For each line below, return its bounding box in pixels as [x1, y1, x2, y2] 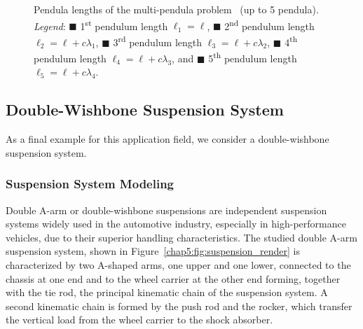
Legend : [34, 18, 66, 33]
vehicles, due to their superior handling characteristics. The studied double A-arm [6, 230, 357, 244]
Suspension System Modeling [6, 175, 174, 192]
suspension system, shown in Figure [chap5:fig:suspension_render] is [6, 244, 300, 258]
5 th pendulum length [208, 49, 297, 65]
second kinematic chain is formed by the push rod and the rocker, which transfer [6, 298, 352, 313]
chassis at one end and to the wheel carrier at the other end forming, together [6, 271, 341, 286]
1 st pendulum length [80, 16, 168, 33]
